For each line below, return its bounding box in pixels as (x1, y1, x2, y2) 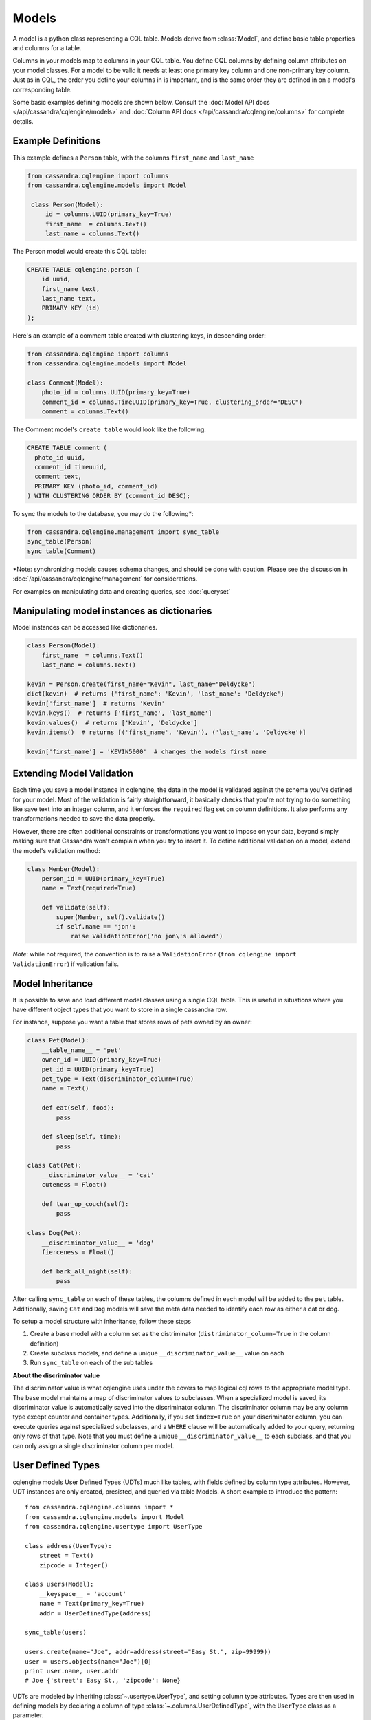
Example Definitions (12, 135, 101, 147)
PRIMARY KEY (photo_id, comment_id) (34, 482, 158, 490)
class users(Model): (25, 1580, 94, 1589)
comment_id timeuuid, (34, 463, 108, 471)
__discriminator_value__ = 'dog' (41, 1238, 155, 1247)
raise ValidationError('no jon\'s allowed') (70, 932, 223, 940)
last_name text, (41, 294, 96, 303)
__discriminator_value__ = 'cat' (41, 1171, 155, 1179)
